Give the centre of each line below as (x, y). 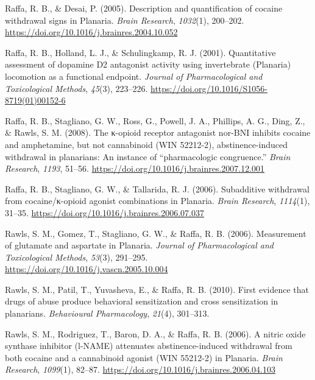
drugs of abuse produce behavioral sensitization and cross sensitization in (142, 301)
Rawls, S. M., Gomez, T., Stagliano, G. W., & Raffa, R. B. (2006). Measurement (156, 233)
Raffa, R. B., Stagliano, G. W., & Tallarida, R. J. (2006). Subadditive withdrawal (157, 188)
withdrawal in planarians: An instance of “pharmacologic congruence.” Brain (148, 156)
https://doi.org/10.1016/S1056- (209, 88)
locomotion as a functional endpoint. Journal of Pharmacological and (134, 76)
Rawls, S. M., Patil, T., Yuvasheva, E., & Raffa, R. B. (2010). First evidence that (157, 289)
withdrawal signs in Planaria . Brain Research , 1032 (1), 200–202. (125, 20)
